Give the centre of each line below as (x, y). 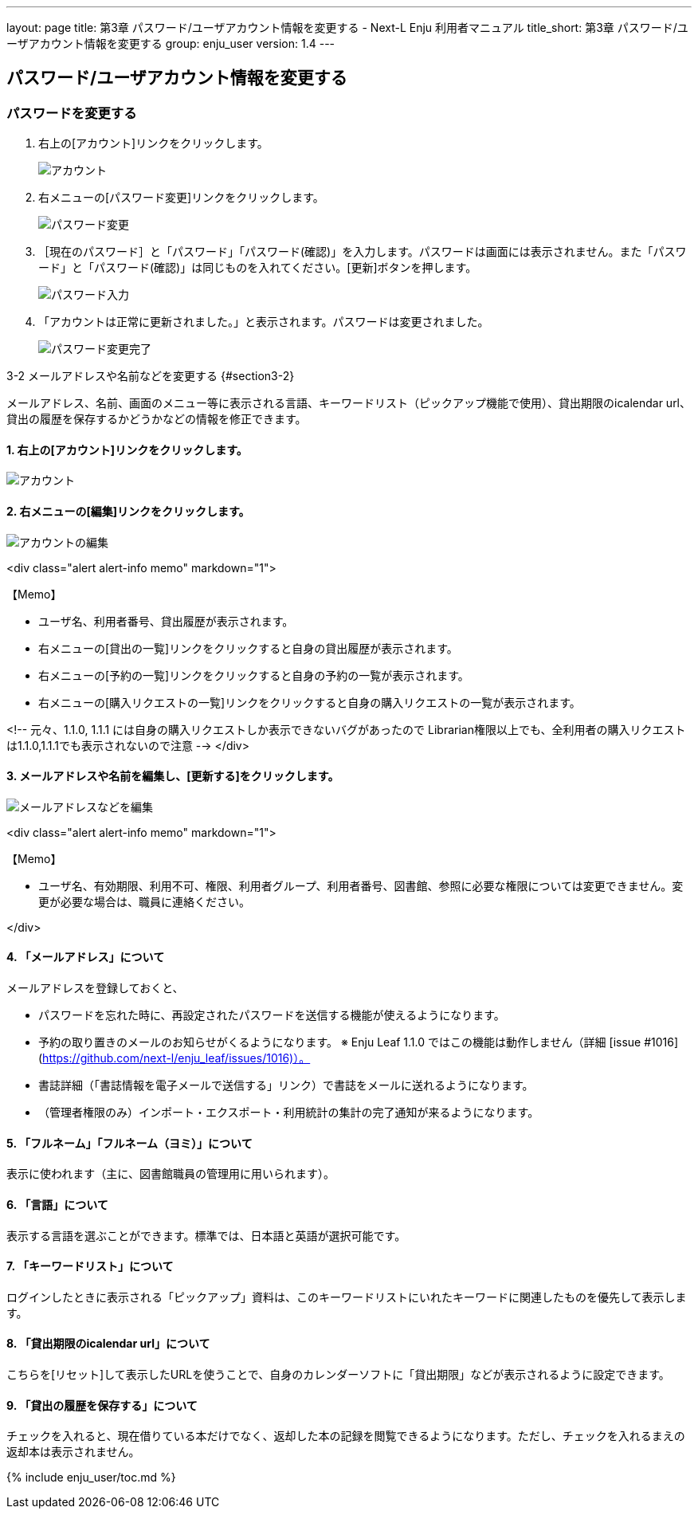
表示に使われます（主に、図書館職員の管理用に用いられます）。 (171, 1174)
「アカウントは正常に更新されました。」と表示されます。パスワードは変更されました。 (264, 322)
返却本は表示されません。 (73, 1452)
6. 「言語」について (57, 1204)
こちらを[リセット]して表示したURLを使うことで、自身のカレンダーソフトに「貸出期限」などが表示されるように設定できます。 (338, 1374)
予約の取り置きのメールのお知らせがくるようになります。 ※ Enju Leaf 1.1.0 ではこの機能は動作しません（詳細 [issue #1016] (359, 1042)
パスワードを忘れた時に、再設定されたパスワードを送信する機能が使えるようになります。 (272, 1015)
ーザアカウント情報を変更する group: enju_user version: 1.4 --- (171, 43)
